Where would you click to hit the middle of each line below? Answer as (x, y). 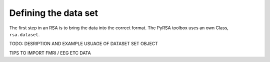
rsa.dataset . (24, 34)
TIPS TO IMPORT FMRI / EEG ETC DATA (50, 53)
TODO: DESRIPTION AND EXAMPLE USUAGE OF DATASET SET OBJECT (84, 44)
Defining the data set (54, 13)
